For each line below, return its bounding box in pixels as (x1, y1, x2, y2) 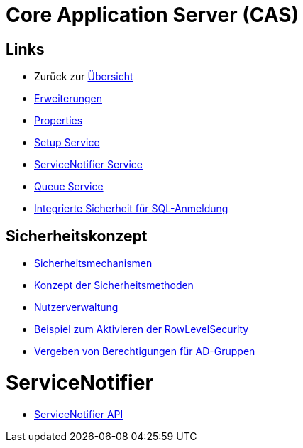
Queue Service (34, 180, 104, 193)
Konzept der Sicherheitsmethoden (34, 279, 194, 292)
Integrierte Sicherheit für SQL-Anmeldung (34, 202, 228, 215)
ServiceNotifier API (34, 408, 123, 420)
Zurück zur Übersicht (34, 70, 133, 83)
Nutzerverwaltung (34, 301, 119, 314)
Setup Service (34, 136, 100, 149)
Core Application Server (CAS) (6, 3, 299, 27)
